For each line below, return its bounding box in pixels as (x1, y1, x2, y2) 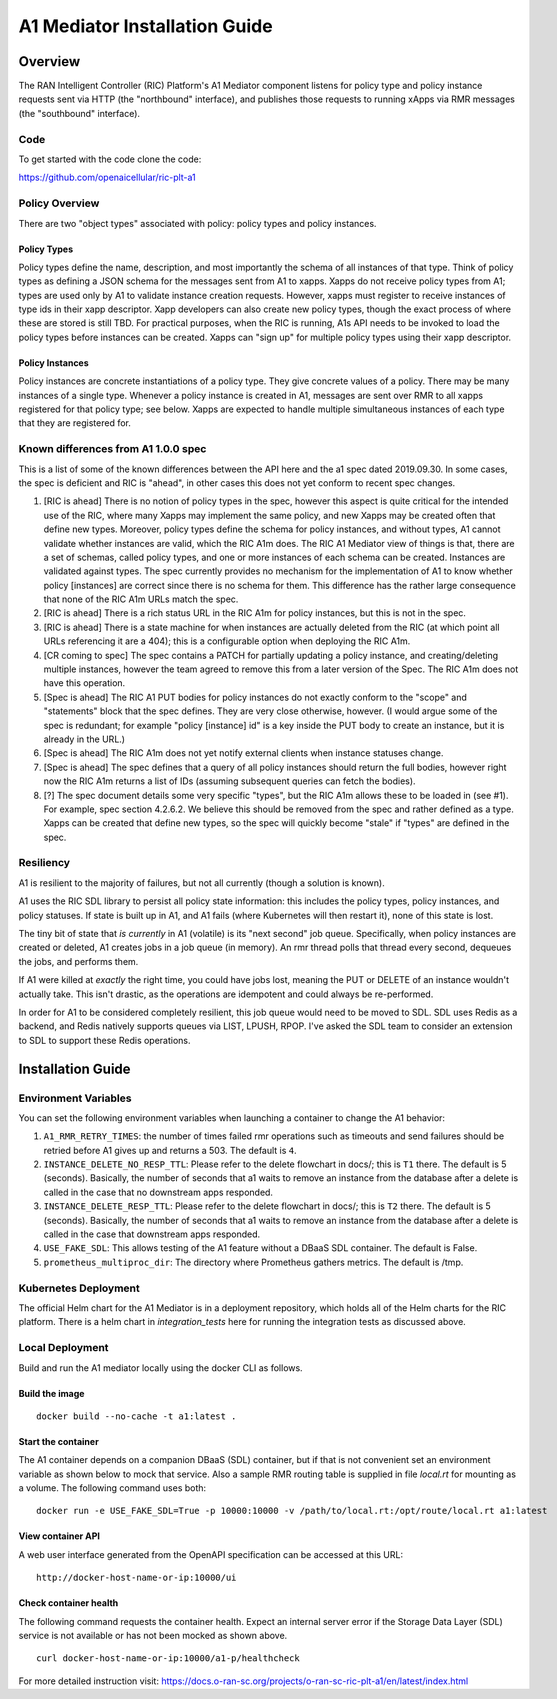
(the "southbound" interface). (18, 107, 140, 119)
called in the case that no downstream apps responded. (43, 1186, 274, 1198)
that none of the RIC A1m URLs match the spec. (43, 593, 239, 605)
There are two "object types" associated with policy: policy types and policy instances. (18, 217, 377, 229)
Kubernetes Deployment (18, 1281, 140, 1295)
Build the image (18, 1387, 85, 1399)
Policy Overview (18, 196, 100, 210)
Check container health (18, 1597, 119, 1609)
